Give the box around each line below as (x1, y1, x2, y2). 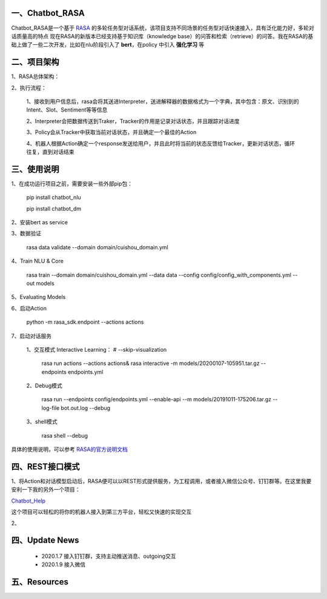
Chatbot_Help (11, 497, 45, 504)
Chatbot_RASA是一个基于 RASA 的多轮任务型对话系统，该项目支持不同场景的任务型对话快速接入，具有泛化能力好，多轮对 (11, 24, 314, 32)
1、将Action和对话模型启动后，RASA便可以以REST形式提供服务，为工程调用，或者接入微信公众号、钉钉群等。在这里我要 (11, 477, 312, 484)
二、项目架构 (11, 57, 59, 67)
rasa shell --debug (41, 432, 88, 439)
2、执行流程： (11, 84, 47, 91)
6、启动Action (11, 304, 47, 312)
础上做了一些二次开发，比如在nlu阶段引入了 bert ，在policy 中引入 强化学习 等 (11, 41, 205, 49)
